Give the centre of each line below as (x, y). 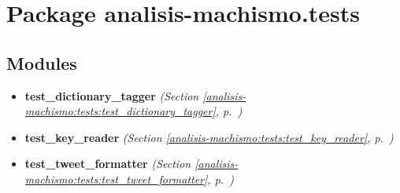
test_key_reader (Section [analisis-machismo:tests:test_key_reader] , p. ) (209, 137)
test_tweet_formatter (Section (108, 164)
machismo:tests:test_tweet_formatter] (116, 178)
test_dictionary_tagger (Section (112, 95)
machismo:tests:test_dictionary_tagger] (120, 111)
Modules (42, 62)
